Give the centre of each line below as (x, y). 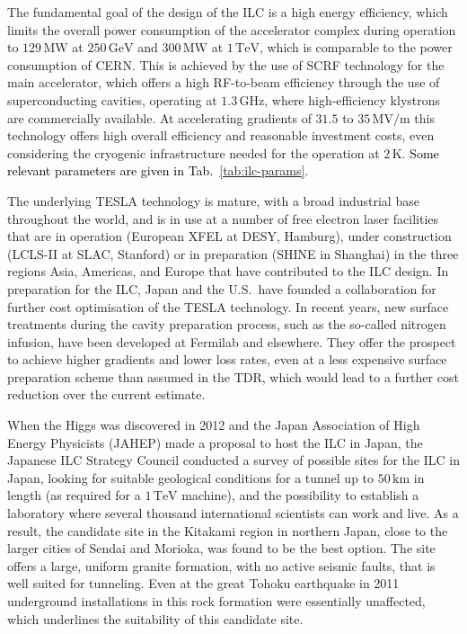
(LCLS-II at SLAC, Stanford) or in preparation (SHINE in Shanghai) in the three (233, 253)
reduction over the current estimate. (106, 394)
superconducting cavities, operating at (112, 99)
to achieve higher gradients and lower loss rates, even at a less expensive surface (227, 359)
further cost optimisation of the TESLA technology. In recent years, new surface (228, 306)
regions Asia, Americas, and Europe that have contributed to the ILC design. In (228, 271)
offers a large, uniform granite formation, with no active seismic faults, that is (221, 565)
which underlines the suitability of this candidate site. (155, 618)
